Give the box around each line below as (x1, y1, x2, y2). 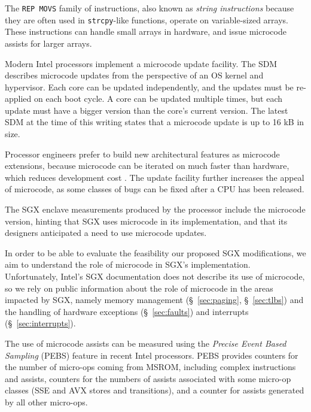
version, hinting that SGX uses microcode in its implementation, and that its (5, 214, 288, 227)
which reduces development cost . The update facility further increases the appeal (5, 171, 304, 183)
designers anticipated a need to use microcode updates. (5, 226, 207, 239)
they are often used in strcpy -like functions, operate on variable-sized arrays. (5, 13, 288, 26)
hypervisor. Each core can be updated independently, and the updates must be (5, 80, 294, 93)
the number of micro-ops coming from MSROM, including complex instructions (5, 360, 296, 373)
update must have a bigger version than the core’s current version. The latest (5, 104, 288, 116)
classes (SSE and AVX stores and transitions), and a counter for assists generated (5, 384, 304, 396)
